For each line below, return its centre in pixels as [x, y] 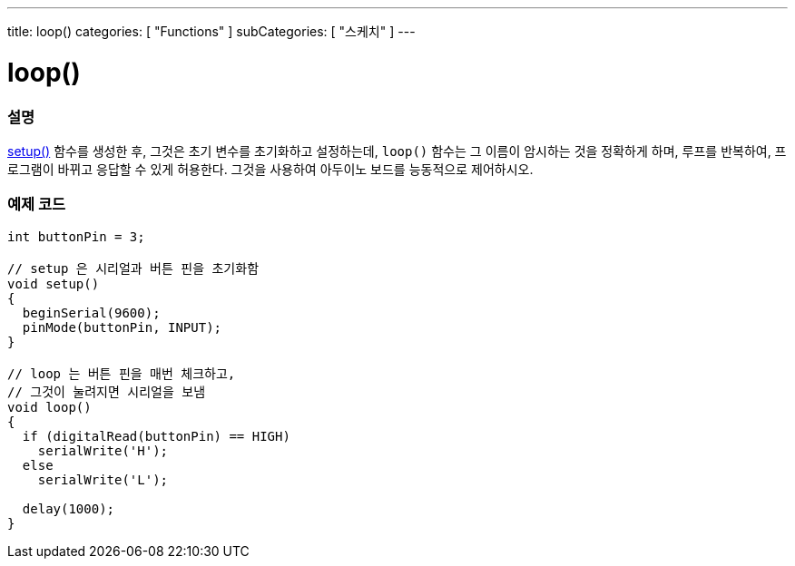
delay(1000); [69, 508]
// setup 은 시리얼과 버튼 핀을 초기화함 [133, 268]
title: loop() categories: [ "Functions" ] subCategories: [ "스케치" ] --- [211, 31]
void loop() [49, 407]
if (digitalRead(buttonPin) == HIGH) [156, 436]
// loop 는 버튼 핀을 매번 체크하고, [122, 373]
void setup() [54, 283]
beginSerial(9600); [91, 312]
